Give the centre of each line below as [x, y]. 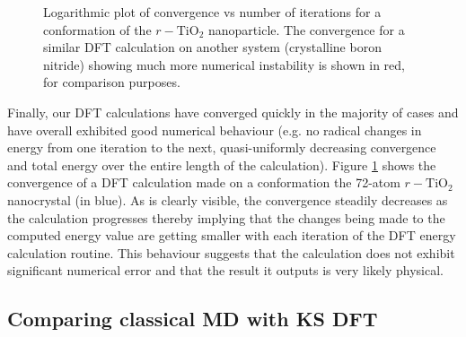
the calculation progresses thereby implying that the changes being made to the [226, 217]
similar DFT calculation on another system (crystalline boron [212, 47]
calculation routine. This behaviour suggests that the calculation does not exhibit [231, 252]
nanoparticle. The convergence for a [306, 29]
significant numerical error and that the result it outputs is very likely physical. [225, 270]
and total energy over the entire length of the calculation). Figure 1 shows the [222, 164]
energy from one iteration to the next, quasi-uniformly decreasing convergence [222, 147]
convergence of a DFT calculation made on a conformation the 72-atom [204, 182]
